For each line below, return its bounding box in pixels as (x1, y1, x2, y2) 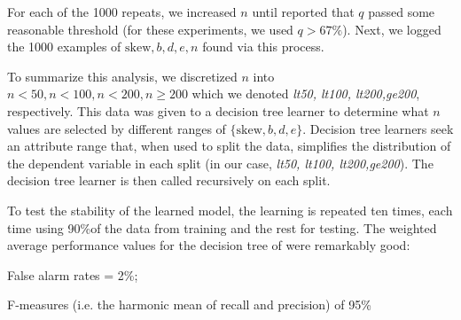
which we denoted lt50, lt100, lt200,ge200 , (191, 84, 420, 103)
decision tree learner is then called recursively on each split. (7, 171, 331, 190)
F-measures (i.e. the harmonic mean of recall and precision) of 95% (7, 295, 371, 314)
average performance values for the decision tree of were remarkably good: (7, 236, 410, 254)
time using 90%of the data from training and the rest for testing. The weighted (7, 218, 437, 237)
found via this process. (202, 37, 324, 56)
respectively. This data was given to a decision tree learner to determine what (7, 101, 429, 120)
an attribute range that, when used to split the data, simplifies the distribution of (7, 137, 451, 155)
